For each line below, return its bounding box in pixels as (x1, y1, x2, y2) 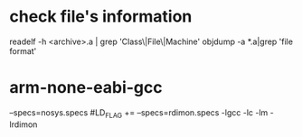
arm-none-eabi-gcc (9, 78, 163, 98)
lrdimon (9, 119, 38, 130)
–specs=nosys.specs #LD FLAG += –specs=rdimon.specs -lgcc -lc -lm (9, 106, 269, 120)
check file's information (9, 6, 193, 27)
